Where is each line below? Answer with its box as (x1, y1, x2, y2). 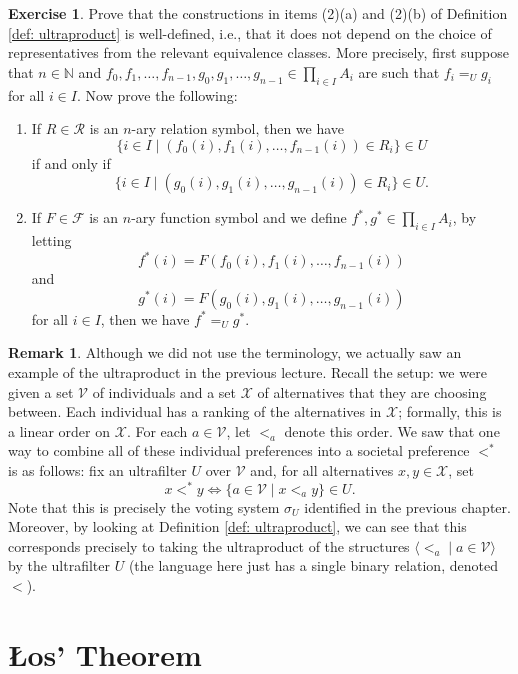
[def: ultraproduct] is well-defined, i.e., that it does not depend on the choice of (8, 22, 492, 43)
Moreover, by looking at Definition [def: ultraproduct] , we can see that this (8, 516, 467, 537)
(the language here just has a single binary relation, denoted (128, 555, 498, 576)
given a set (8, 381, 74, 402)
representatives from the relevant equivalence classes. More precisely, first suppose (8, 42, 510, 63)
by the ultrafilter (8, 555, 110, 576)
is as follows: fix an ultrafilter (8, 460, 187, 480)
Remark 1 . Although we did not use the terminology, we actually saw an (8, 342, 462, 363)
